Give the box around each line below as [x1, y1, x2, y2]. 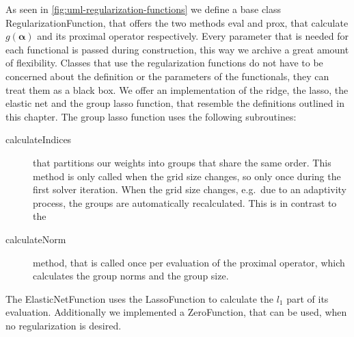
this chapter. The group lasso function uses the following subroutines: [5, 109, 297, 123]
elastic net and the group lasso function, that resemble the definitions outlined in [5, 96, 344, 110]
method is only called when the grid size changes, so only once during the [33, 168, 341, 183]
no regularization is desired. [5, 318, 122, 332]
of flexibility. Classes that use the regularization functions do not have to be [5, 55, 323, 70]
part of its [286, 291, 329, 305]
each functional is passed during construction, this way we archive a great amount [5, 42, 349, 56]
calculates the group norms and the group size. [33, 269, 229, 283]
